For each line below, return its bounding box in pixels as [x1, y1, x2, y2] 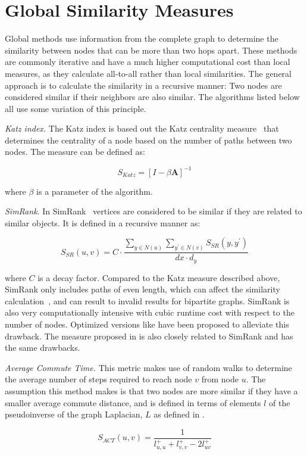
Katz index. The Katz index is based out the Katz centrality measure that [5, 122, 279, 135]
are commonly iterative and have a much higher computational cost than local [5, 55, 290, 68]
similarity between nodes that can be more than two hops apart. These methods [5, 43, 297, 56]
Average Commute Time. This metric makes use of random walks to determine [5, 361, 292, 373]
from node [201, 373, 239, 385]
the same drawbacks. [5, 341, 80, 354]
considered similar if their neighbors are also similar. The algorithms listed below [5, 91, 300, 103]
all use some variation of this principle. [5, 102, 146, 114]
